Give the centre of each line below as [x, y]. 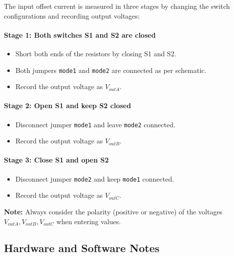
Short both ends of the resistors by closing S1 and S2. [96, 53]
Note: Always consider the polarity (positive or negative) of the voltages [113, 211]
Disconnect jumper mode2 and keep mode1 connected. [95, 178]
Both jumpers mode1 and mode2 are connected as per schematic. [111, 70]
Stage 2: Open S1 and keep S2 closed [68, 105]
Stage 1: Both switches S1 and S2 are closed [80, 35]
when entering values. [89, 221]
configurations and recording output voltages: [72, 15]
